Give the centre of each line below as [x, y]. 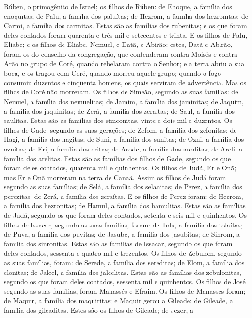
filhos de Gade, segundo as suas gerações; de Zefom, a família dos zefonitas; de [120, 129]
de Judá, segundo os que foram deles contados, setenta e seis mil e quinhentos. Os [125, 215]
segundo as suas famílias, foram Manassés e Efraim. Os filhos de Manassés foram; [125, 291]
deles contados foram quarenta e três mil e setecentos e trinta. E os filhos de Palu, [126, 35]
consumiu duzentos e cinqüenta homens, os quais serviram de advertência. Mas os [125, 82]
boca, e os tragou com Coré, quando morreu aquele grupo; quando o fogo [112, 73]
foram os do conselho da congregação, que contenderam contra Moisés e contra [121, 53]
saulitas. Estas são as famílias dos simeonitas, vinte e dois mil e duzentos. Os [118, 120]
